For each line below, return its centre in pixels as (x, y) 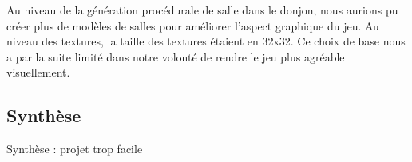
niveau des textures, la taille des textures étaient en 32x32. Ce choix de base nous (206, 41)
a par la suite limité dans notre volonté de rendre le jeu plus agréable (176, 56)
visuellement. (38, 72)
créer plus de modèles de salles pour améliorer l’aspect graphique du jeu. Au (193, 25)
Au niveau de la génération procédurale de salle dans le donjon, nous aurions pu (202, 10)
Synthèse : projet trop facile (75, 149)
